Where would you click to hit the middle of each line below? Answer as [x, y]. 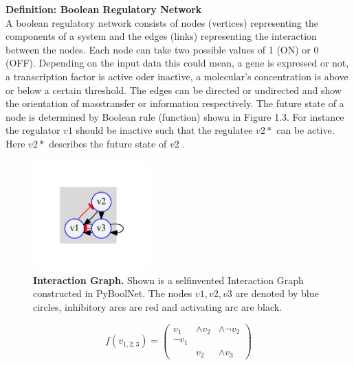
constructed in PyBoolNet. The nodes [113, 293]
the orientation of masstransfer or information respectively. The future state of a [175, 103]
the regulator [33, 130]
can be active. [306, 130]
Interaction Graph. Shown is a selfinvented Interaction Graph [168, 280]
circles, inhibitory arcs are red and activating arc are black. [158, 307]
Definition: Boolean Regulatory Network [104, 9]
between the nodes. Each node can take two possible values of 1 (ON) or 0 [162, 49]
